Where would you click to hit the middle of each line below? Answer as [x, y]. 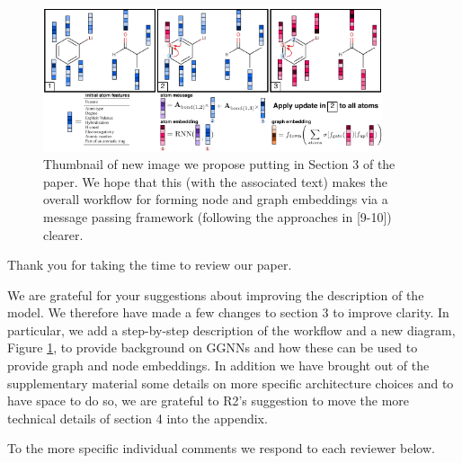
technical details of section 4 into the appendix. [138, 418]
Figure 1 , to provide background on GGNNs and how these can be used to [213, 347]
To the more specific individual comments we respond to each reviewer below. [221, 448]
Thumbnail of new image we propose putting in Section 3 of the [219, 164]
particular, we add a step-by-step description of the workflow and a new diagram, [231, 329]
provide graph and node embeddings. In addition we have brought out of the [218, 365]
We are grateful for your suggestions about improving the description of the [216, 294]
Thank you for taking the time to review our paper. [150, 265]
